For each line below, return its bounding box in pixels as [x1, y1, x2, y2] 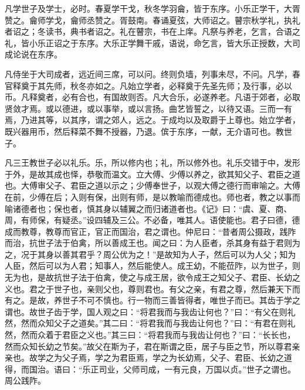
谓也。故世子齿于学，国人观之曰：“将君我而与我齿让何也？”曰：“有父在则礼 [5, 305, 296, 317]
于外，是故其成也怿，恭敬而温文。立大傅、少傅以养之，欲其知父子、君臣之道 [5, 167, 300, 180]
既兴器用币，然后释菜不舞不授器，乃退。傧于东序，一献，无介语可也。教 [5, 125, 284, 137]
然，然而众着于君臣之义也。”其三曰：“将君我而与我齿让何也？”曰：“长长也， [5, 329, 296, 341]
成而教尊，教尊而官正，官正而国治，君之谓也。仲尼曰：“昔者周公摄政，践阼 [5, 225, 296, 237]
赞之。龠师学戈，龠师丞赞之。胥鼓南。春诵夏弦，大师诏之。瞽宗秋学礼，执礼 [5, 13, 300, 26]
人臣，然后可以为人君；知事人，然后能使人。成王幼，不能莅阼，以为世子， [5, 259, 292, 272]
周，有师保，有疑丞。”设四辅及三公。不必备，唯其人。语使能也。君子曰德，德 [5, 214, 300, 226]
